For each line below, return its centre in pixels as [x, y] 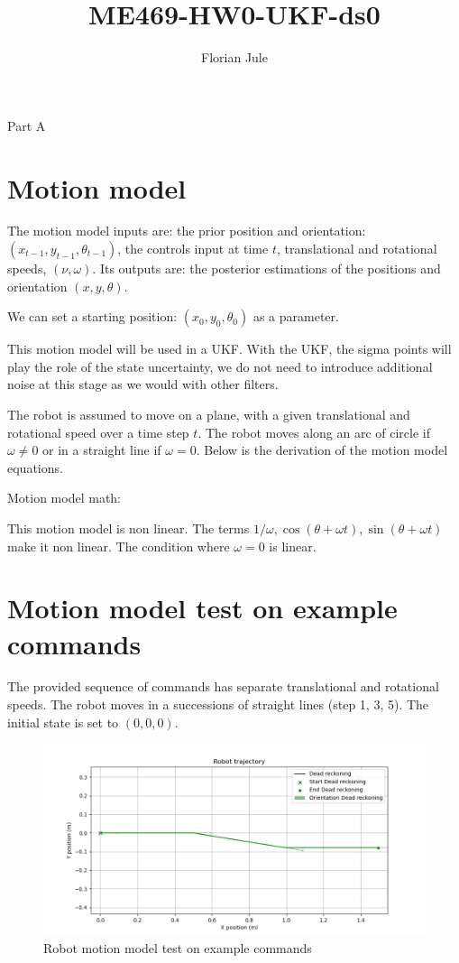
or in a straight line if [102, 450]
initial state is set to [63, 722]
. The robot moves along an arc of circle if [314, 432]
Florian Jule [234, 57]
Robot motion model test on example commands [178, 947]
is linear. [293, 546]
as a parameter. [296, 316]
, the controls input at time [193, 249]
